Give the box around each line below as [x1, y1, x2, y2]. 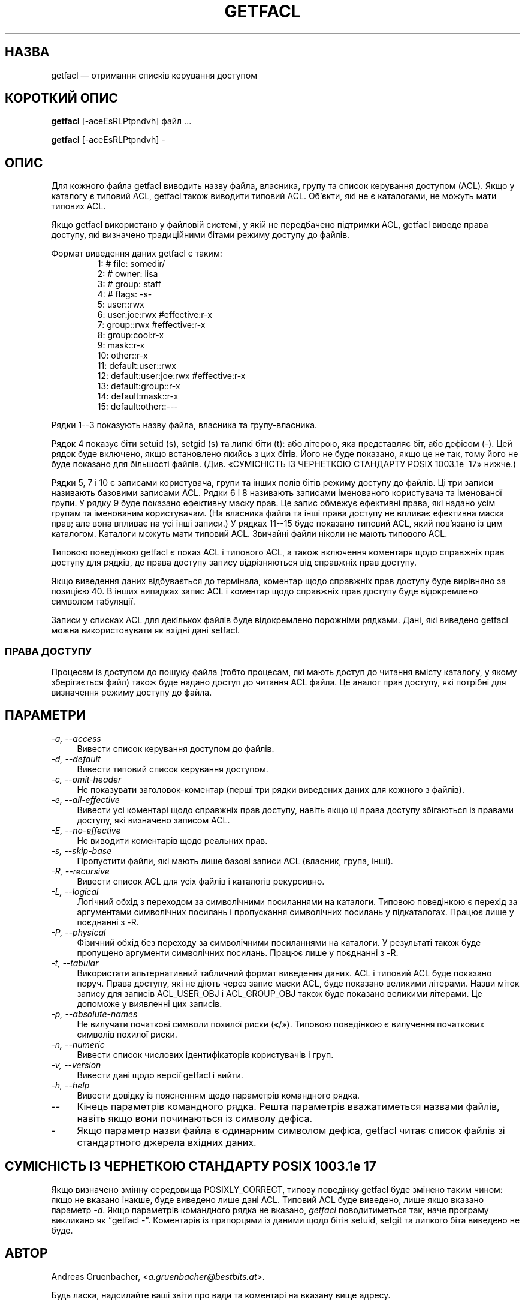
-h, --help [51, 1080, 90, 1090]
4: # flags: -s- [97, 289, 152, 300]
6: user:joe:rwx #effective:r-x [97, 309, 212, 320]
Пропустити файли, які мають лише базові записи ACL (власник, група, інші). [77, 855, 393, 866]
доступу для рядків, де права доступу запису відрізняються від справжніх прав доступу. [51, 557, 417, 568]
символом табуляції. [51, 596, 135, 607]
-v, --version [51, 1059, 101, 1070]
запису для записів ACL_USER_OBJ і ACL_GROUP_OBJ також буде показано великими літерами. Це [77, 988, 482, 999]
